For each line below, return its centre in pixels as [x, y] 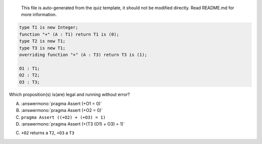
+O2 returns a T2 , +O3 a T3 [48, 133]
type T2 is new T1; [42, 41]
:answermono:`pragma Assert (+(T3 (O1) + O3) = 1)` [73, 124]
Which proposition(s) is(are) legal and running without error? [70, 94]
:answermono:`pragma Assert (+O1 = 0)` [61, 103]
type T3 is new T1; [42, 48]
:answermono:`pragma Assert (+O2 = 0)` [62, 110]
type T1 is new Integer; [49, 27]
